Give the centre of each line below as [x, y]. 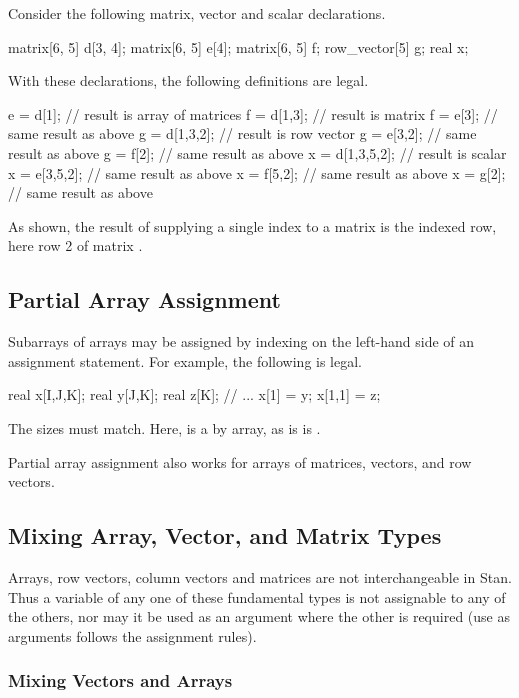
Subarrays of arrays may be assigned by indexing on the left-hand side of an [241, 341]
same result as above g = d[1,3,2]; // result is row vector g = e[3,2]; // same [242, 133]
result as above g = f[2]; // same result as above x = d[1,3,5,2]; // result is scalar [257, 152]
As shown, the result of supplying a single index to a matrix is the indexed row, [252, 225]
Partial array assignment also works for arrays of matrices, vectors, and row [240, 461]
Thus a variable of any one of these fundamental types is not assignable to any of [257, 596]
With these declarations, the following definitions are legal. [188, 80]
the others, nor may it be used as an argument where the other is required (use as [259, 616]
